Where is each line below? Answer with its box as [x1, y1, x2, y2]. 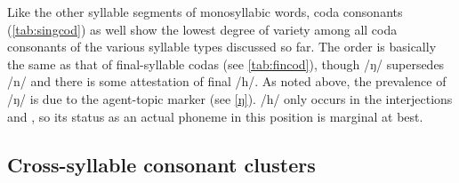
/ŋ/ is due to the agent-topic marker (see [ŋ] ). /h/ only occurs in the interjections [7, 89, 453, 107]
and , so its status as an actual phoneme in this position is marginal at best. [7, 107, 423, 125]
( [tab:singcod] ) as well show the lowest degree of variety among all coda [7, 20, 398, 38]
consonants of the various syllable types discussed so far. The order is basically [7, 37, 437, 56]
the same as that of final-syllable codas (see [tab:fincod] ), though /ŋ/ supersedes [7, 54, 445, 73]
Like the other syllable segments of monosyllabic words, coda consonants [7, 3, 403, 20]
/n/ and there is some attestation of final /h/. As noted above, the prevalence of [7, 72, 447, 91]
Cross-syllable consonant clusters [7, 150, 316, 178]
